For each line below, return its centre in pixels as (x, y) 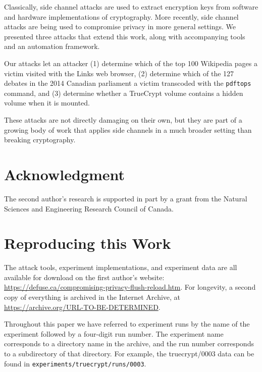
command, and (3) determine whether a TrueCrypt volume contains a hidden (124, 93)
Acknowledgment (64, 174)
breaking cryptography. (40, 140)
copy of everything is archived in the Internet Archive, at (92, 297)
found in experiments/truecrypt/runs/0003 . (75, 363)
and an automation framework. (52, 46)
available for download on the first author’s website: (84, 277)
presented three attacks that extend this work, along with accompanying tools (125, 36)
